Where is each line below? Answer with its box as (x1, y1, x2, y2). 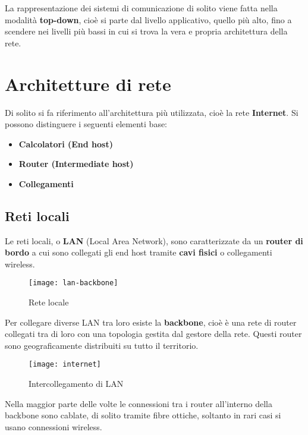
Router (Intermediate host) (18, 157, 134, 170)
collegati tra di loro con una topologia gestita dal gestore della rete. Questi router (5, 327, 302, 340)
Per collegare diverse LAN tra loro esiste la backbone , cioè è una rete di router (5, 316, 297, 328)
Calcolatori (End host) (18, 137, 113, 150)
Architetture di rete (5, 71, 171, 96)
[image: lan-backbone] (29, 279, 118, 288)
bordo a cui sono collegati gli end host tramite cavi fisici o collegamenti (5, 246, 272, 259)
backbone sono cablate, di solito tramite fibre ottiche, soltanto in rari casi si (5, 409, 281, 421)
